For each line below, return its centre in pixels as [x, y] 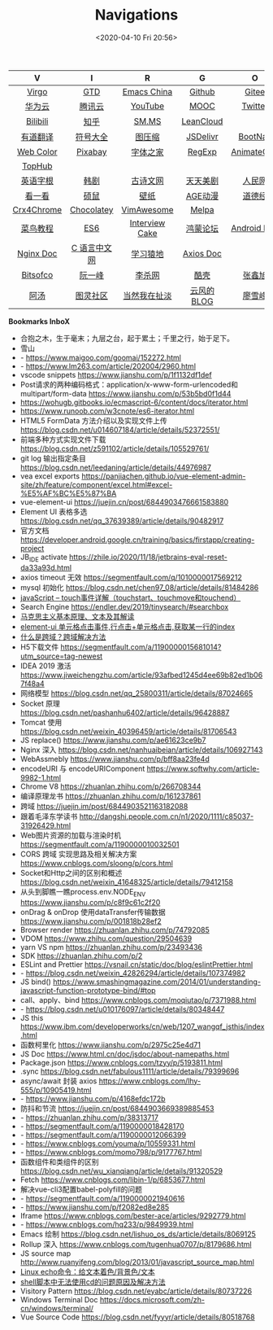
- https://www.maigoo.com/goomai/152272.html [100, 357]
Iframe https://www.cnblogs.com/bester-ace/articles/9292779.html [133, 1215]
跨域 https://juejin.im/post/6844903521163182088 [104, 806]
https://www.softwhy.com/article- [203, 768]
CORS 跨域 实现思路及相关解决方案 [78, 854]
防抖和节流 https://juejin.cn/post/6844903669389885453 [117, 1108]
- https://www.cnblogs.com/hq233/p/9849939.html [107, 1224]
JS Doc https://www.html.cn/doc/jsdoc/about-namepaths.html [125, 1054]
